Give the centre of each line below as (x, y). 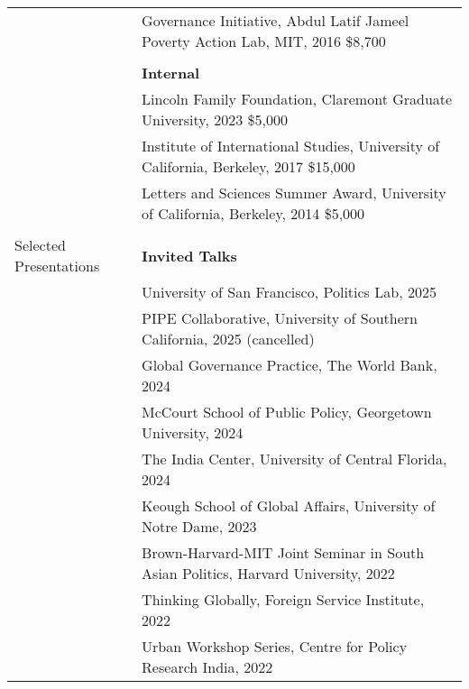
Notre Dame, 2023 (199, 526)
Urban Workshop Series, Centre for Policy (275, 646)
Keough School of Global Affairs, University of (289, 505)
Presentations (57, 266)
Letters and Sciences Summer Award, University (294, 193)
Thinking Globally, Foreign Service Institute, (283, 599)
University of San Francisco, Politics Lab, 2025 (289, 292)
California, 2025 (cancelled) (228, 339)
